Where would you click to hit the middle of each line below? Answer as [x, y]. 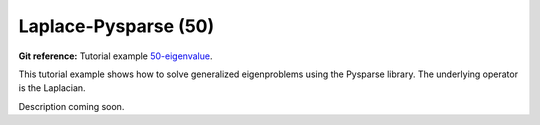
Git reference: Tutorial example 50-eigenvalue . [115, 56]
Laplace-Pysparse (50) [116, 26]
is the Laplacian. [52, 88]
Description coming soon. [71, 106]
